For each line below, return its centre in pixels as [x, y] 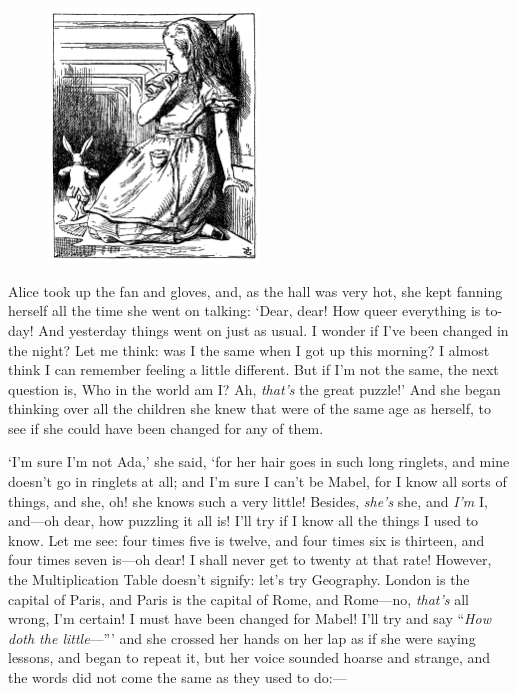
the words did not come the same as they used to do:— [177, 677]
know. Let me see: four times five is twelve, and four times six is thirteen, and [246, 539]
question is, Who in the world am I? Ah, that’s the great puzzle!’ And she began [254, 388]
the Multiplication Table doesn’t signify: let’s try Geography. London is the [239, 579]
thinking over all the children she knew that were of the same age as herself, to [250, 408]
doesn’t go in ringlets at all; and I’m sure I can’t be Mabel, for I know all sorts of [257, 481]
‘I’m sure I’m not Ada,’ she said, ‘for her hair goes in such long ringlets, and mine [259, 461]
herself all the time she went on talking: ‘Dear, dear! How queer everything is [244, 310]
